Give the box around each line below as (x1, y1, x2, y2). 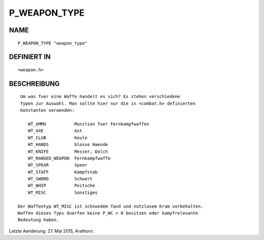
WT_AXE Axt (27, 128, 83, 134)
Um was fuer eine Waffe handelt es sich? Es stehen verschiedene (20, 94, 180, 99)
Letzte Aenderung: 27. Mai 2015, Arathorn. (9, 228, 94, 234)
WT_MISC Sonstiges (27, 190, 98, 195)
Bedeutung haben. (18, 217, 59, 223)
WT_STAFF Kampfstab (27, 169, 98, 175)
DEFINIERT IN (9, 53, 51, 61)
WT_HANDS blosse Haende (27, 142, 109, 147)
